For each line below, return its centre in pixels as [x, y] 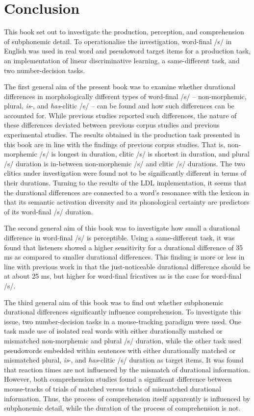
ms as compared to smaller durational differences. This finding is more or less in [124, 257]
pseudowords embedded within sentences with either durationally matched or [120, 350]
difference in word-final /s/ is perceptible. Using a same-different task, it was [119, 237]
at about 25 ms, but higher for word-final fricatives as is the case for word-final [123, 276]
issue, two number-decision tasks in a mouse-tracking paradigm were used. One [123, 321]
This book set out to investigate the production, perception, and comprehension [124, 32]
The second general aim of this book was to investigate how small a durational [122, 228]
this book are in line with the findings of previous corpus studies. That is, [115, 144]
